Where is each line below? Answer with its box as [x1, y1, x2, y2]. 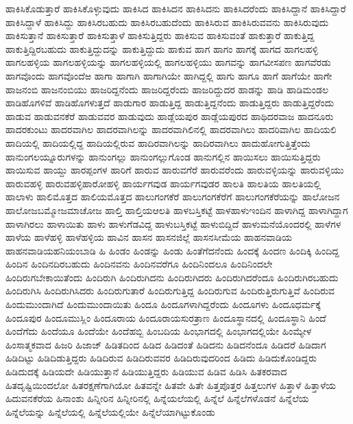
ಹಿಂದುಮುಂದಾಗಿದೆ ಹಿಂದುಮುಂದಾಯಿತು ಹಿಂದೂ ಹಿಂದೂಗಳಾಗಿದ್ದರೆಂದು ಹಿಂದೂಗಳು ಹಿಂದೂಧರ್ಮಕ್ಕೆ [5, 297, 321, 311]
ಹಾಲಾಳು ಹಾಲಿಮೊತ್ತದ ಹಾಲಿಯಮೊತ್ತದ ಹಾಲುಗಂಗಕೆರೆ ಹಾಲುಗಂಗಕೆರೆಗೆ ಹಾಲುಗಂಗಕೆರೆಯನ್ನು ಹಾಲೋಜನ [5, 189, 340, 204]
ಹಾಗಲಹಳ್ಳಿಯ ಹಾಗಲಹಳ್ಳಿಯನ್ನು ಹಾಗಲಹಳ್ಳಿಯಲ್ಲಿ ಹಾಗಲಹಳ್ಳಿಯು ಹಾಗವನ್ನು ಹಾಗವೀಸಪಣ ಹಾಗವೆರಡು [5, 55, 331, 69]
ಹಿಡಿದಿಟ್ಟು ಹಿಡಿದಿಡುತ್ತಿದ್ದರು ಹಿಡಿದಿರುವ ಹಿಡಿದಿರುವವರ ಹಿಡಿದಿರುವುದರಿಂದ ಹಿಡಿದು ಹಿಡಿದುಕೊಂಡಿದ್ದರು [5, 351, 317, 365]
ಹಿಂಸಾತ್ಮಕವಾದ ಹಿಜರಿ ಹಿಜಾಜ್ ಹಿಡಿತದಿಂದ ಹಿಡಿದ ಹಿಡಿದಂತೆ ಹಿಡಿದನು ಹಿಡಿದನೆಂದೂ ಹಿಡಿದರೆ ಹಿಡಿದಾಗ [5, 337, 326, 351]
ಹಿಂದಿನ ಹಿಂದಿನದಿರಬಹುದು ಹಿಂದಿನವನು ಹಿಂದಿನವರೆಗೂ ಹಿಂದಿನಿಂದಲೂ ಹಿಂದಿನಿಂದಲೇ [5, 257, 273, 271]
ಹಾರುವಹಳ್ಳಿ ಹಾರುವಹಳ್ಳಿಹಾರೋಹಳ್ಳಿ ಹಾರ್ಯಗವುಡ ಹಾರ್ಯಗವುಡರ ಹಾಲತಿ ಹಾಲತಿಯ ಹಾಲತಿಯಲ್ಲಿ [5, 176, 321, 190]
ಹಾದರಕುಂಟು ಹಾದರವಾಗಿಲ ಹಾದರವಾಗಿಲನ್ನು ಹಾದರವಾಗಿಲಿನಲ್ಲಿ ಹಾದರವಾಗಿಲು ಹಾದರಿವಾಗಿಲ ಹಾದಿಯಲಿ [5, 122, 337, 137]
